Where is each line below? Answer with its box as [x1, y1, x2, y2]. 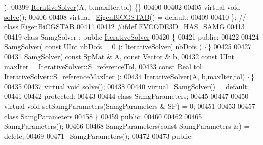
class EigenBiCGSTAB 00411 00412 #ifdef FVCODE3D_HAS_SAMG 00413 [4, 21, 245, 32]
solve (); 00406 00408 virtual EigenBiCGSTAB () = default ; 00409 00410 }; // [4, 11, 246, 22]
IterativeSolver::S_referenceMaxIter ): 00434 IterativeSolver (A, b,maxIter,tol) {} [4, 71, 255, 82]
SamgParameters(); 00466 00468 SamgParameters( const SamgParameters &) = [4, 121, 250, 131]
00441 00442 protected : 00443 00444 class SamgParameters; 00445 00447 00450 [4, 91, 249, 101]
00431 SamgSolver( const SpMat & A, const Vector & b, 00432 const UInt [4, 51, 235, 61]
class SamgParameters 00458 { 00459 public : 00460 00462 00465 [4, 111, 202, 121]
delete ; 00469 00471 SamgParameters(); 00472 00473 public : [4, 130, 193, 141]
